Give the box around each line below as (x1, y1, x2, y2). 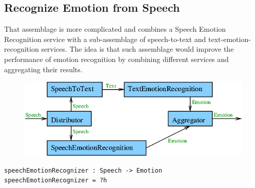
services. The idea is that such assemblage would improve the (41, 44, 234, 54)
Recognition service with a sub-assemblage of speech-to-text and (4, 33, 206, 44)
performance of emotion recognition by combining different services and (4, 53, 229, 64)
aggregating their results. (4, 64, 83, 74)
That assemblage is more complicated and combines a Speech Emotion (4, 24, 226, 34)
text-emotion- (208, 33, 251, 44)
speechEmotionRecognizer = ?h (4, 177, 107, 184)
